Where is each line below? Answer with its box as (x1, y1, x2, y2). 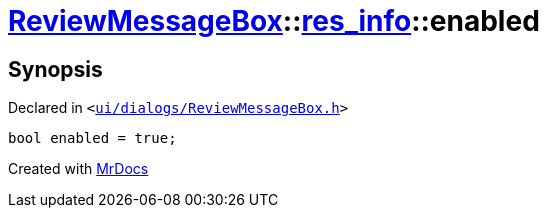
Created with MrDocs (8, 160, 149, 178)
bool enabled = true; (8, 130, 177, 147)
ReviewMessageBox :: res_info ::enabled (8, 4, 540, 38)
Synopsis (8, 56, 103, 82)
